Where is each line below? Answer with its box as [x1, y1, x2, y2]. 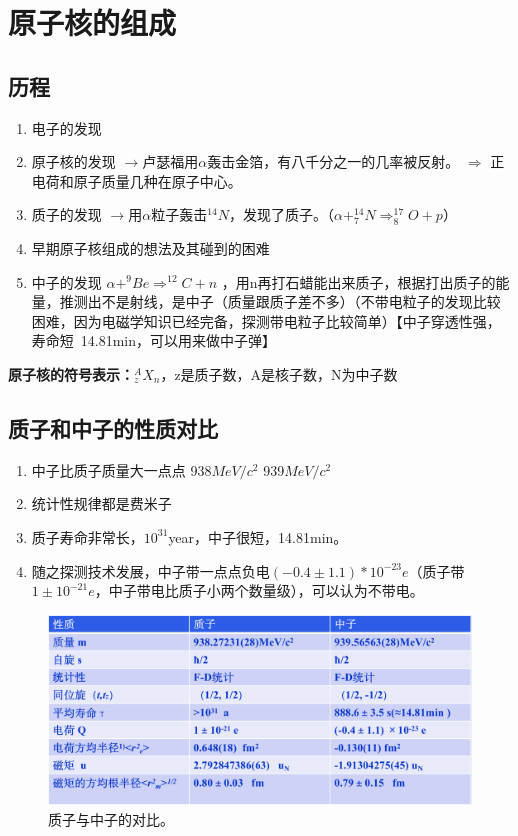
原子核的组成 [8, 2, 177, 43]
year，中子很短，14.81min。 [168, 526, 348, 547]
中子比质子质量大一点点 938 [31, 459, 212, 480]
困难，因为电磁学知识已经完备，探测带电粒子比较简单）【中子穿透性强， [31, 310, 501, 331]
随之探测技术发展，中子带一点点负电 [31, 560, 270, 581]
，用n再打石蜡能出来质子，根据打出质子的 [221, 271, 496, 292]
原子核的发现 [31, 151, 116, 172]
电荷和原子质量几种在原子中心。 [31, 170, 242, 191]
